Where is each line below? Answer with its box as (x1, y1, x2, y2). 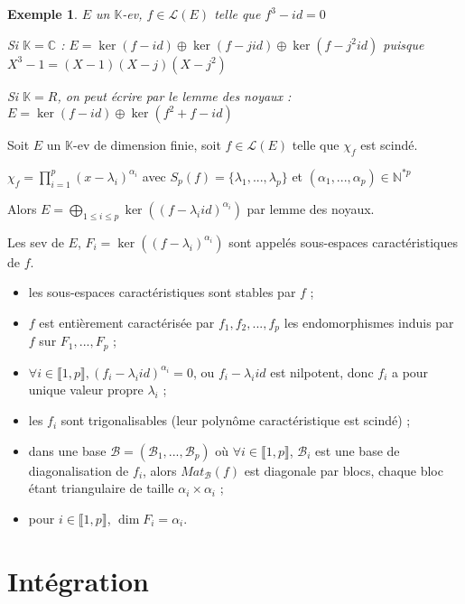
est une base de (315, 441, 400, 460)
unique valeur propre (28, 380, 144, 399)
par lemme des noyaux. (246, 199, 375, 218)
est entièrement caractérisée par (39, 312, 215, 331)
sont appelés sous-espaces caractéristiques (228, 232, 458, 251)
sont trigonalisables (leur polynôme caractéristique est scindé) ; (60, 411, 411, 430)
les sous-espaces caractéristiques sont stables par (28, 283, 296, 302)
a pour (391, 362, 429, 381)
